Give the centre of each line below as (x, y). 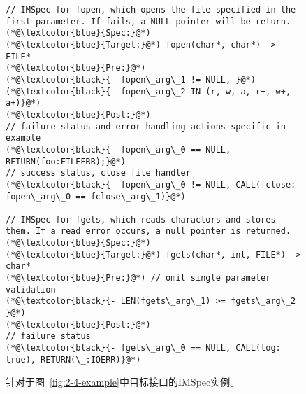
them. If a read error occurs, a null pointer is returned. (148, 231)
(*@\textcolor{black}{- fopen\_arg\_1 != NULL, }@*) (131, 79)
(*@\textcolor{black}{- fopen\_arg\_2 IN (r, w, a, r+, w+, (148, 91)
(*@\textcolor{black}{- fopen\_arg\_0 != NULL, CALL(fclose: (151, 184)
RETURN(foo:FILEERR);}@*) (66, 161)
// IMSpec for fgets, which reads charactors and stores (141, 219)
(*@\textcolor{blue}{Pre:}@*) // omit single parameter (138, 278)
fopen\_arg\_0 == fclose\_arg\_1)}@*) (96, 196)
